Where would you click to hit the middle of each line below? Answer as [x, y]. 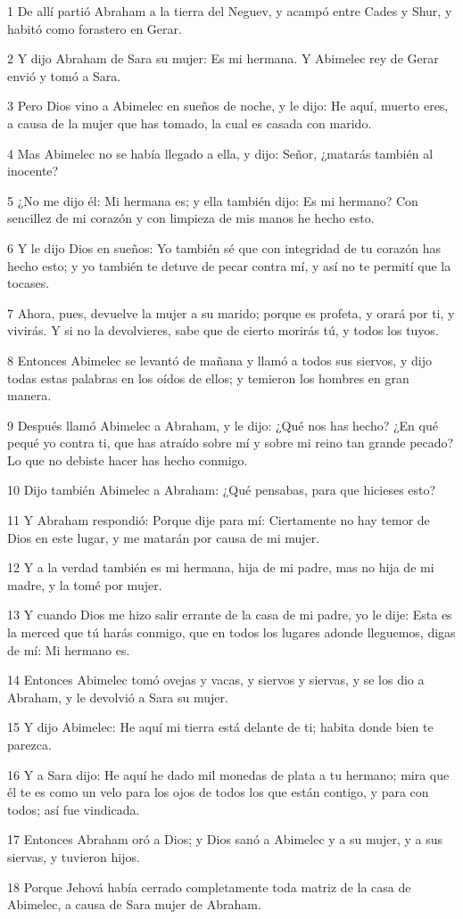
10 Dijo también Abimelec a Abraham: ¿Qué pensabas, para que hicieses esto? [222, 490]
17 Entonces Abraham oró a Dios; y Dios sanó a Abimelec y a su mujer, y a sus [225, 839]
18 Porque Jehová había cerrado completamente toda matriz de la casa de [209, 886]
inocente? [33, 171]
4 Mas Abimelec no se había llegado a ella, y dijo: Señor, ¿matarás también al [220, 153]
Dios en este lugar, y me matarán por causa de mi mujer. [164, 537]
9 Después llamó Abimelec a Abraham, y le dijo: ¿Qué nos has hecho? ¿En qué [223, 425]
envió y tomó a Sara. [64, 75]
